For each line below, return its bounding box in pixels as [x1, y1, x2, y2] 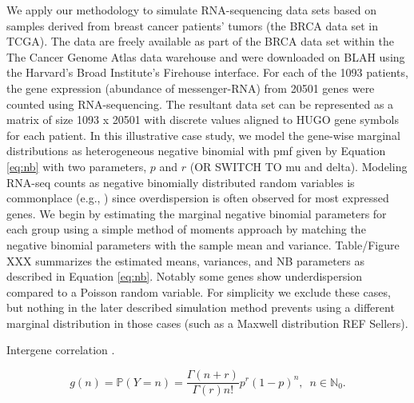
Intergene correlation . [6, 341, 115, 358]
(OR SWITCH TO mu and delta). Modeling [189, 158, 408, 174]
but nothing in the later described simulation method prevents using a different [6, 299, 395, 316]
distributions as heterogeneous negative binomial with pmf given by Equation [6, 142, 386, 159]
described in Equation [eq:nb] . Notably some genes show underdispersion [6, 268, 362, 285]
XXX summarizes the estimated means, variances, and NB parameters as [6, 252, 365, 269]
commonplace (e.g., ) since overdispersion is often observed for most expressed [6, 190, 389, 206]
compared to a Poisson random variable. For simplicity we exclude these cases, [6, 283, 391, 300]
